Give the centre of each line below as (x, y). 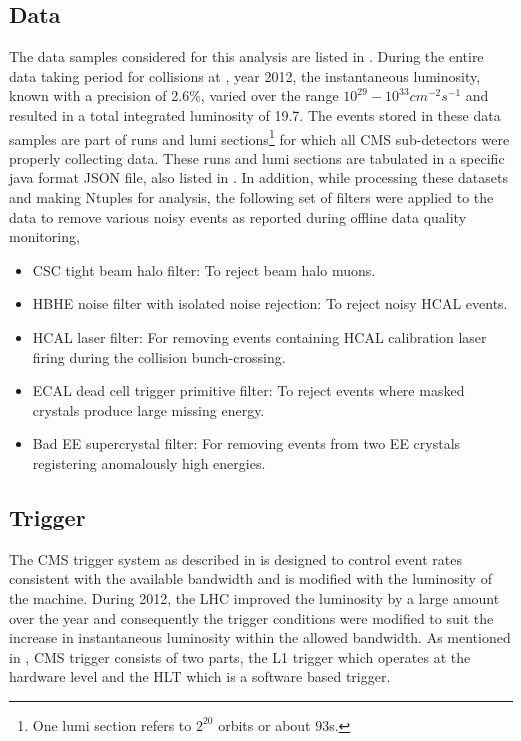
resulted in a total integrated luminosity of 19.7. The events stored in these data (255, 114)
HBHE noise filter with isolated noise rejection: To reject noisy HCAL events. (270, 303)
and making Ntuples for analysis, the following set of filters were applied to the (251, 197)
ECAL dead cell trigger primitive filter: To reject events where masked (248, 390)
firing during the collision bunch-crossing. (159, 356)
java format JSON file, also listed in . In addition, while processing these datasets (258, 177)
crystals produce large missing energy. (148, 409)
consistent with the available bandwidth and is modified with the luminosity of (250, 578)
